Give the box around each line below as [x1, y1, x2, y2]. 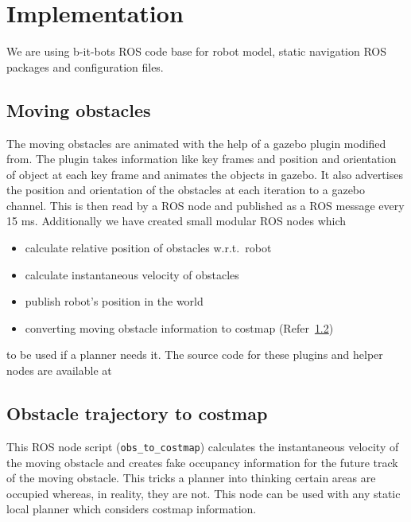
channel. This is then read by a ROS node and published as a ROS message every [6, 197, 405, 213]
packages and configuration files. [6, 58, 164, 75]
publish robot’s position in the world [25, 293, 204, 310]
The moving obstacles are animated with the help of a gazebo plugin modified [6, 134, 386, 151]
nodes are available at [6, 362, 112, 379]
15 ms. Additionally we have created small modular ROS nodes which [6, 212, 347, 229]
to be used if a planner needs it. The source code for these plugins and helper [6, 346, 383, 363]
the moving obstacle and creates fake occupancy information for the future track [6, 454, 398, 470]
